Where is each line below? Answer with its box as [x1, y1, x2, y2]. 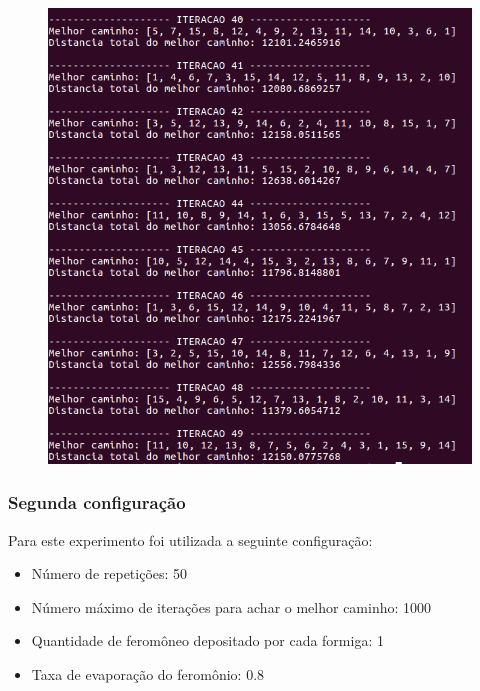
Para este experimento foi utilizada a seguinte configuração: [8, 529, 373, 550]
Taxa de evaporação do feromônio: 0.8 [31, 663, 265, 684]
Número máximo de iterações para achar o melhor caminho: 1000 [31, 596, 432, 617]
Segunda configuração [8, 490, 186, 515]
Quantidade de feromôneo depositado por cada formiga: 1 [31, 630, 384, 651]
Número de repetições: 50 [31, 563, 188, 584]
